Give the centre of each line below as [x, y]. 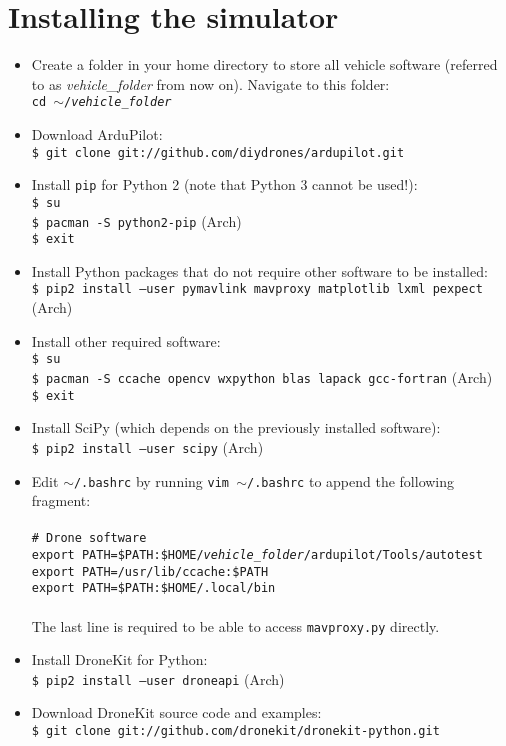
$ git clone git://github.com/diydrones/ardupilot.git [218, 152]
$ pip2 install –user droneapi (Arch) [158, 678]
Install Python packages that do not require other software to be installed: [259, 270]
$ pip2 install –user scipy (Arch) [147, 446]
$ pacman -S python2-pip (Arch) [136, 220]
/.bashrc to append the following [351, 480]
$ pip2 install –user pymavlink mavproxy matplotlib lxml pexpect [257, 289]
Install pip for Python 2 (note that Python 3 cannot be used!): [224, 184]
